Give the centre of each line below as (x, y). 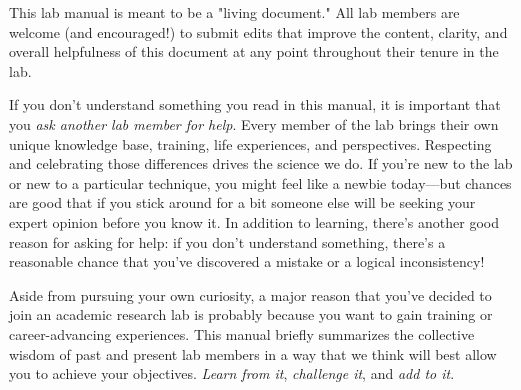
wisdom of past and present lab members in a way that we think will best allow (253, 353)
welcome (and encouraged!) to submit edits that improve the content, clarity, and (258, 31)
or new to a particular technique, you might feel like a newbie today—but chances (260, 182)
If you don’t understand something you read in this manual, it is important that (255, 104)
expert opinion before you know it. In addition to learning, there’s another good (254, 221)
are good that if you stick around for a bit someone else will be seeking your (242, 202)
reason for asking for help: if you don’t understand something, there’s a (227, 241)
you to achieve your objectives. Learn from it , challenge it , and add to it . (232, 373)
